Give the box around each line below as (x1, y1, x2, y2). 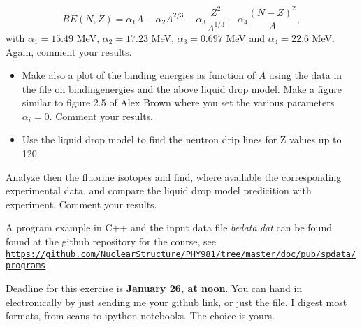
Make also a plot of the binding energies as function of (22, 68, 255, 82)
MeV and (226, 30, 266, 45)
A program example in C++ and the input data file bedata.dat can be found (6, 220, 332, 235)
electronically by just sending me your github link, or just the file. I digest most (6, 294, 347, 309)
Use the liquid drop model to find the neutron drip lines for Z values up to (22, 132, 342, 147)
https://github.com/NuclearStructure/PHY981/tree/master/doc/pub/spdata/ (6, 249, 356, 259)
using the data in (268, 68, 342, 82)
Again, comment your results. (6, 44, 132, 59)
